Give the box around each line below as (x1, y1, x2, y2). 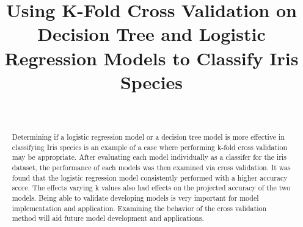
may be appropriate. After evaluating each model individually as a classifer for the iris (12, 152, 287, 162)
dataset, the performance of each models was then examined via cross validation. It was (12, 162, 291, 173)
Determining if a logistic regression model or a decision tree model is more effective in (12, 132, 285, 142)
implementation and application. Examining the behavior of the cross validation (12, 203, 267, 213)
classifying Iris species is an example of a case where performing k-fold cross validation (12, 142, 288, 152)
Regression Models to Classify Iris (4, 45, 299, 70)
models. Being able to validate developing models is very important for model (12, 193, 259, 203)
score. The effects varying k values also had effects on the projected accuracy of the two (12, 182, 291, 193)
